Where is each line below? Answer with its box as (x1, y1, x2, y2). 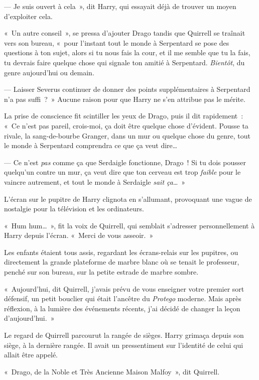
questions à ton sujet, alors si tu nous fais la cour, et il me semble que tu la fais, (4, 47, 250, 58)
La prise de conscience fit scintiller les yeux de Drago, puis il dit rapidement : (4, 110, 243, 121)
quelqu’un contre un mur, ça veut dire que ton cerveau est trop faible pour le (4, 167, 241, 177)
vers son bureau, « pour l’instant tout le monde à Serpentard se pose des (4, 37, 229, 48)
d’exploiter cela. (4, 11, 53, 21)
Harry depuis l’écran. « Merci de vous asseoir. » (4, 230, 154, 240)
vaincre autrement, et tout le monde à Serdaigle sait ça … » (4, 176, 186, 187)
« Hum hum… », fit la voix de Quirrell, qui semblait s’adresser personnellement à (4, 220, 255, 230)
